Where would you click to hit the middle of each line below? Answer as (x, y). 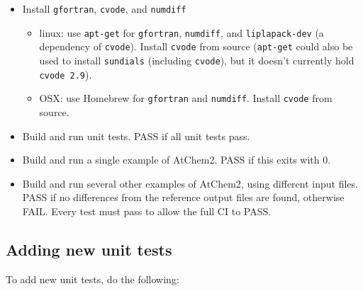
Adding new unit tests (89, 249)
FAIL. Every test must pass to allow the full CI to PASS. (147, 211)
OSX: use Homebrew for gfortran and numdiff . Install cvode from (186, 98)
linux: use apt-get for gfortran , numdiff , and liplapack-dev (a (181, 32)
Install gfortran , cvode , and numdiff (104, 8)
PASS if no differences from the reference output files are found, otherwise (183, 197)
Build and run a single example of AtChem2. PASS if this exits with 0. (177, 160)
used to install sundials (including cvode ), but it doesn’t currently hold (197, 60)
